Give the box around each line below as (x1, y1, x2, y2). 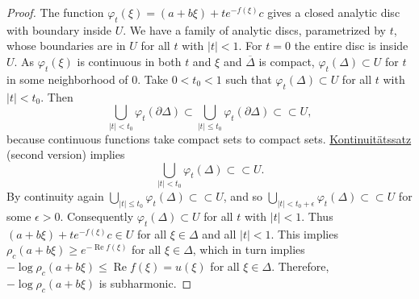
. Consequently (60, 207, 134, 224)
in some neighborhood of (6, 70, 128, 87)
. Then (40, 88, 73, 105)
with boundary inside (6, 21, 112, 38)
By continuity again (6, 188, 104, 205)
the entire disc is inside (294, 37, 409, 54)
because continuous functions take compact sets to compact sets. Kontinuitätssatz (6, 130, 412, 147)
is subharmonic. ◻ (98, 274, 192, 291)
